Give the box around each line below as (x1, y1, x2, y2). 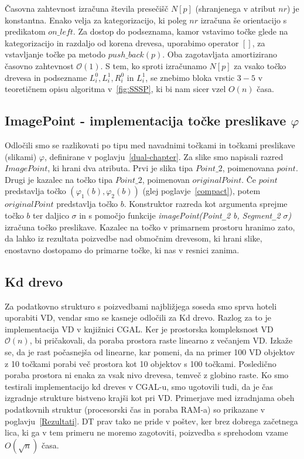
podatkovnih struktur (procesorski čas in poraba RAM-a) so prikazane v (5, 403, 265, 415)
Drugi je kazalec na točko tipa (5, 173, 113, 185)
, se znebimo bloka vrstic (145, 71, 235, 83)
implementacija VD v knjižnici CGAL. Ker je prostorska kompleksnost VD (5, 322, 274, 335)
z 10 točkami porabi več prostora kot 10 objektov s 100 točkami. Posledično (5, 357, 276, 369)
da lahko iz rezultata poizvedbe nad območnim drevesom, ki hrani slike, (5, 232, 262, 244)
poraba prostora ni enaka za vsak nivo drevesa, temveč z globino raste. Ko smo (5, 369, 289, 381)
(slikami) (5, 150, 37, 162)
